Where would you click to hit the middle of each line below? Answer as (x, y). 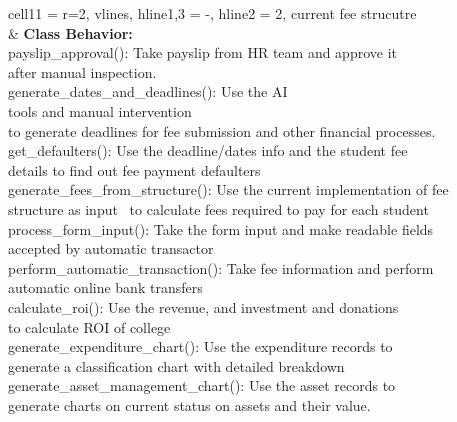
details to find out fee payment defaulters (134, 169)
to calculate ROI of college (89, 326)
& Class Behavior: (70, 32)
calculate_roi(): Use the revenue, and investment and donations (203, 306)
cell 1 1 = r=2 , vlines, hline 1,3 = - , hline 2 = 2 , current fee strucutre (212, 13)
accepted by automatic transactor (111, 248)
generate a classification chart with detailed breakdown (176, 365)
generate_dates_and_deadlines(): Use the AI (148, 91)
